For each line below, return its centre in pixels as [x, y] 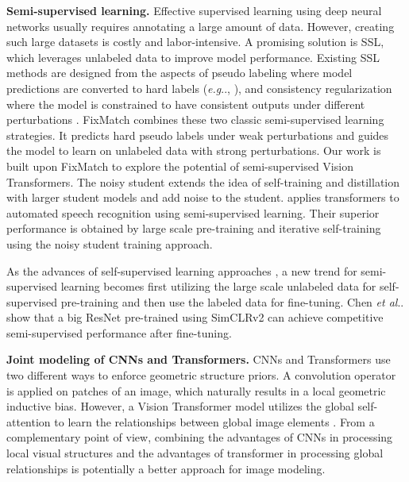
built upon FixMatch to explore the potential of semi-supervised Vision [180, 166]
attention [29, 421]
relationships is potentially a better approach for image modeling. [166, 468]
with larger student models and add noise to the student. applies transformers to [203, 197]
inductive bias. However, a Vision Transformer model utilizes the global [180, 406]
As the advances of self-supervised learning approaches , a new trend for [182, 270]
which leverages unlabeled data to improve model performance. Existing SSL [193, 57]
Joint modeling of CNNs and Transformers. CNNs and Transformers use [199, 359]
